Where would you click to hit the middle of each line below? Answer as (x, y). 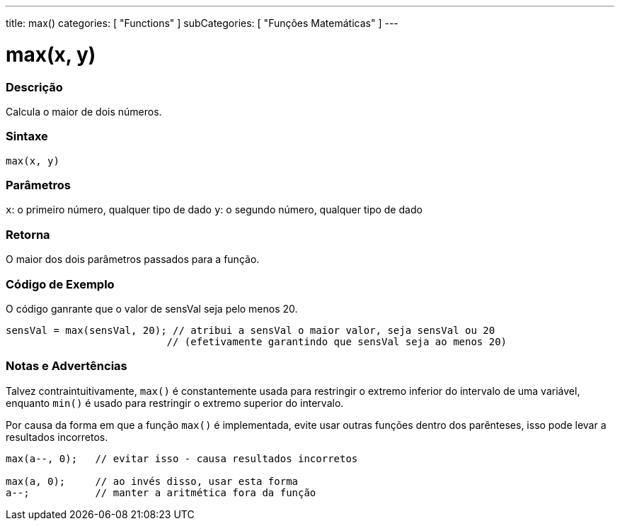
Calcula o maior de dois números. (84, 111)
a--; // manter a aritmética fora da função (161, 492)
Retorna (28, 234)
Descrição (34, 87)
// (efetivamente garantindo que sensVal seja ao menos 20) (337, 341)
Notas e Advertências (67, 366)
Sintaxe (27, 136)
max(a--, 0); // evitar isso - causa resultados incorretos (182, 458)
